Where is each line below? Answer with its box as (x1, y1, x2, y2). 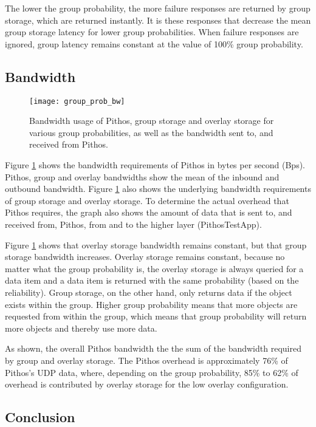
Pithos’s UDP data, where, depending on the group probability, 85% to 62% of (5, 366, 298, 378)
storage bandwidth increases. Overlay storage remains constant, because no (5, 250, 285, 263)
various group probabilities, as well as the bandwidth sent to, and (29, 126, 273, 138)
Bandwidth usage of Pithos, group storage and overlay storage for (29, 114, 274, 127)
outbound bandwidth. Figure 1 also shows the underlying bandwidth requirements (5, 182, 311, 195)
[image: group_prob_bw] (29, 97, 125, 106)
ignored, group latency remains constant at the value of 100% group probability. (5, 37, 303, 50)
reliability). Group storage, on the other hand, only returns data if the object (5, 285, 292, 298)
